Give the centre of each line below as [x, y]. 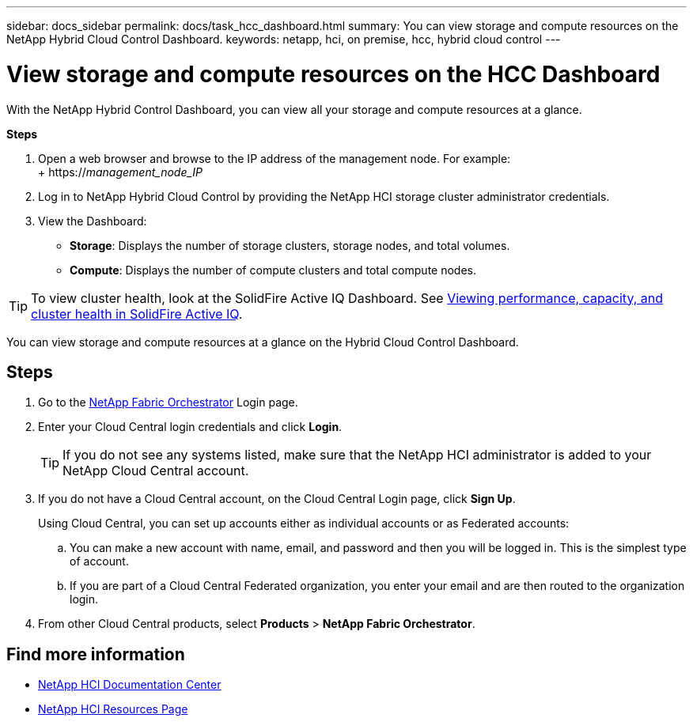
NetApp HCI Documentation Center [130, 685]
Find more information [96, 654]
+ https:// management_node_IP [121, 172]
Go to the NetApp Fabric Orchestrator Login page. [168, 403]
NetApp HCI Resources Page [113, 709]
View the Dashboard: [93, 221]
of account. [99, 561]
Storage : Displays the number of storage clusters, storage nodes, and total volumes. [290, 245]
